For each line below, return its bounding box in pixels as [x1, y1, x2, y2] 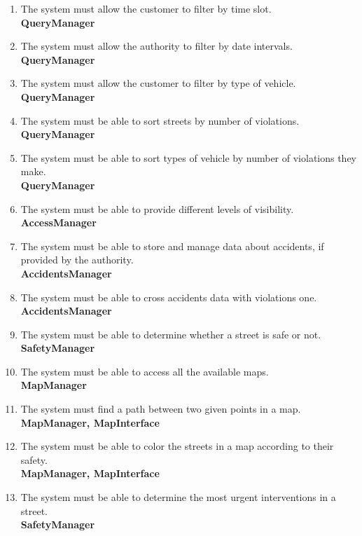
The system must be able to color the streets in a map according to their [20, 439, 334, 453]
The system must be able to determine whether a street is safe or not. [20, 327, 321, 341]
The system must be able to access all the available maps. [20, 364, 269, 378]
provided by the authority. [20, 252, 134, 267]
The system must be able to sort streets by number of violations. [20, 113, 300, 128]
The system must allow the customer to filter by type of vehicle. [20, 76, 296, 90]
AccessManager [20, 215, 97, 230]
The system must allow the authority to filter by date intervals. [20, 39, 293, 53]
